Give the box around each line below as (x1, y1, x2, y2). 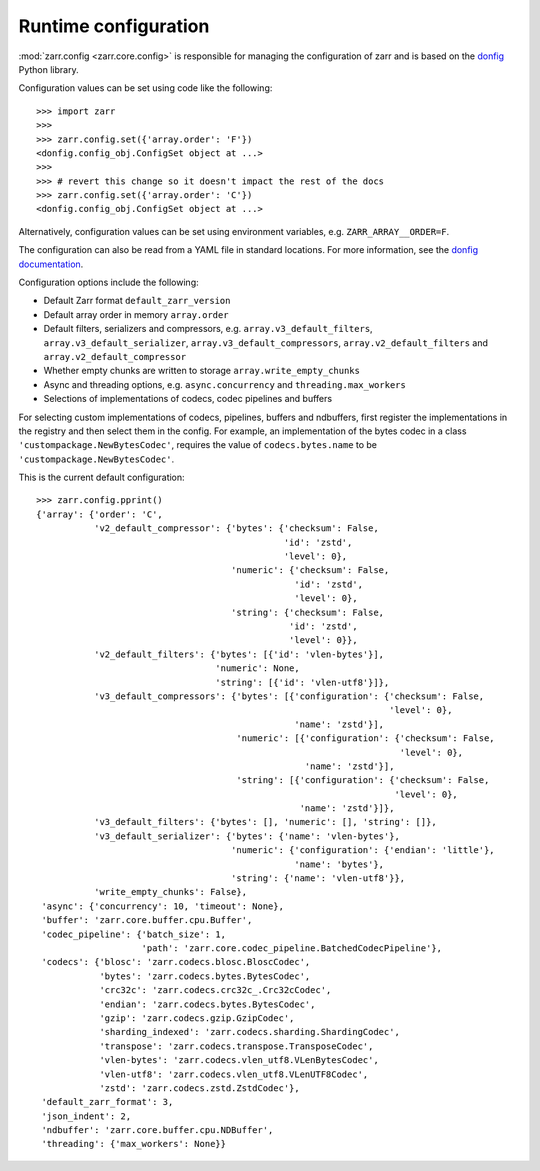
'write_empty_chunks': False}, (93, 886, 248, 898)
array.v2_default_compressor (43, 351, 187, 362)
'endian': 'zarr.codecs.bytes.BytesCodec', (99, 998, 316, 1010)
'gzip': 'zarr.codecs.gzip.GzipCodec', (99, 1012, 295, 1024)
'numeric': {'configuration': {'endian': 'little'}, (230, 845, 495, 856)
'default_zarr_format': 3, (41, 1096, 174, 1108)
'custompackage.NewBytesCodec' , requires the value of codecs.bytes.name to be (18, 439, 378, 451)
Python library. (18, 63, 79, 75)
